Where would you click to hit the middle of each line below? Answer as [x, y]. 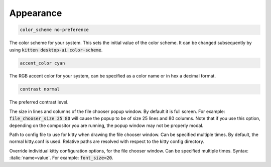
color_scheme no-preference [54, 30]
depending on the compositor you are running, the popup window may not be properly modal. [106, 125]
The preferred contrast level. [39, 102]
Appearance [36, 13]
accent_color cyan [42, 63]
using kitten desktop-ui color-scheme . [56, 49]
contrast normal [40, 89]
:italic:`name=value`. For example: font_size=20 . [61, 158]
